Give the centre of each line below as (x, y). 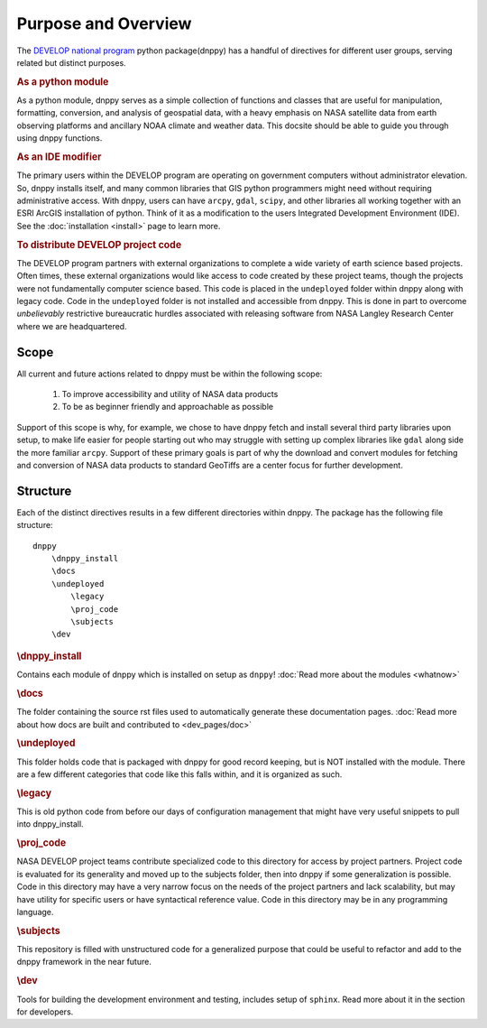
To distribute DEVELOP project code (99, 245)
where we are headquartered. (72, 326)
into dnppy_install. (51, 824)
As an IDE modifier (59, 156)
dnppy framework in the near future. (84, 962)
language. (35, 912)
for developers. (45, 1012)
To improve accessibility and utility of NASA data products (170, 394)
